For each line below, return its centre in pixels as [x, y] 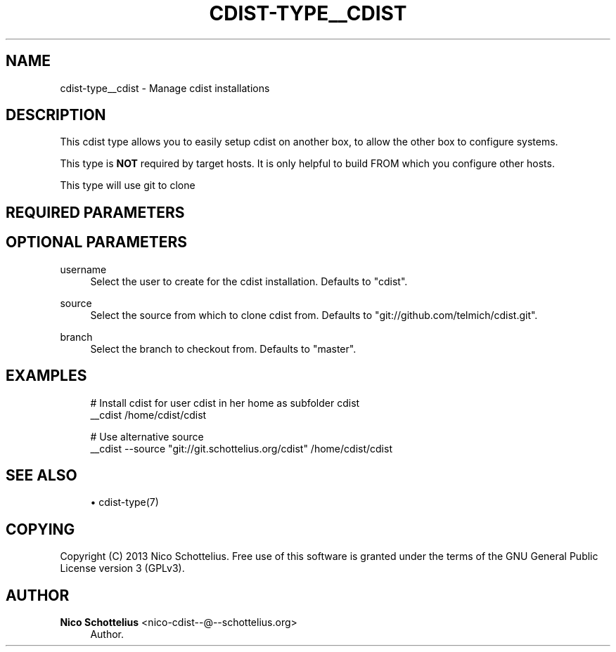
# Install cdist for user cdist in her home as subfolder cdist [225, 403]
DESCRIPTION [56, 115]
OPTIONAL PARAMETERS [97, 242]
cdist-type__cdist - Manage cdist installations [165, 88]
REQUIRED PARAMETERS [95, 212]
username [83, 269]
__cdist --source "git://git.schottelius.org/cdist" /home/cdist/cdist [241, 448]
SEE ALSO [41, 475]
